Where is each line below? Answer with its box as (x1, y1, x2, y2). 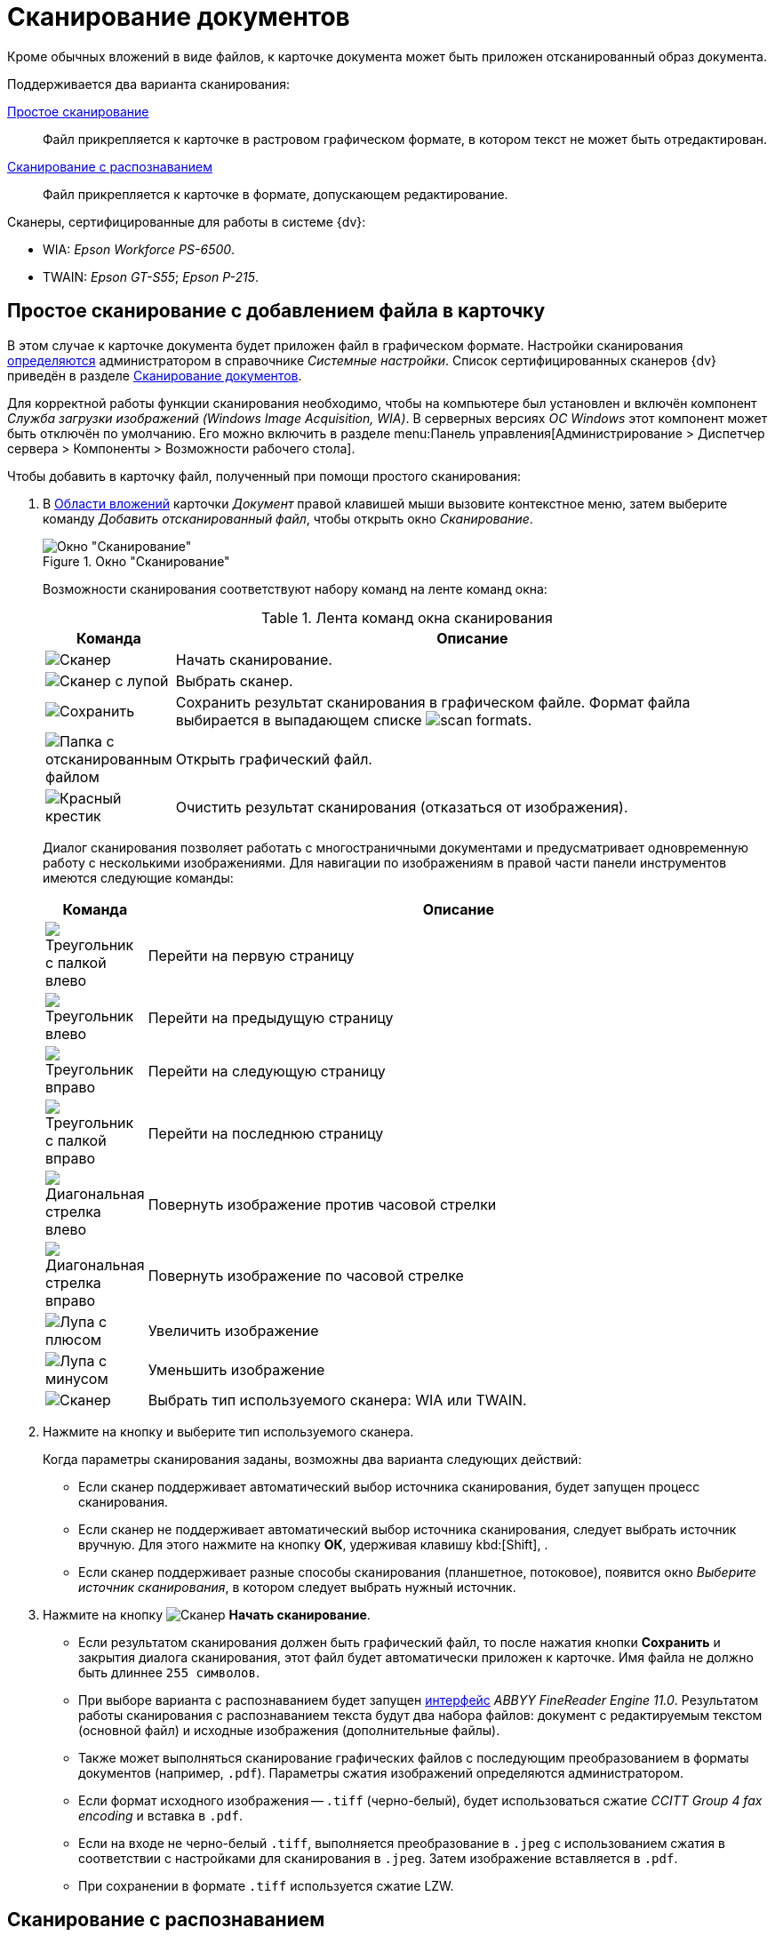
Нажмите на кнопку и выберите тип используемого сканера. (43, 1423, 414, 1439)
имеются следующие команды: (43, 869, 234, 885)
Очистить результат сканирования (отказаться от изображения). (175, 797, 628, 816)
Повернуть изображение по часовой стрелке (148, 1266, 464, 1284)
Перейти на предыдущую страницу (148, 1008, 394, 1027)
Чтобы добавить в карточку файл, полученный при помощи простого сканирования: (7, 468, 522, 484)
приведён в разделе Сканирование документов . (7, 367, 302, 383)
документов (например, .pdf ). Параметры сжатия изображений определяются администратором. (78, 1764, 684, 1780)
